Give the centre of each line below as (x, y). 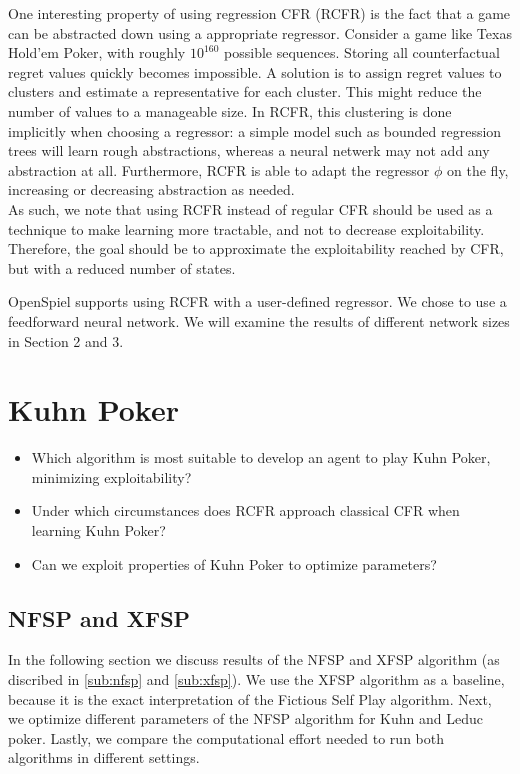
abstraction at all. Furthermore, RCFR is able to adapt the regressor (219, 169)
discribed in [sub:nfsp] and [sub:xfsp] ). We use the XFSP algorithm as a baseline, (256, 678)
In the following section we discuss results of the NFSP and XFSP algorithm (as (254, 659)
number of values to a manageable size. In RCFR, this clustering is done (230, 110)
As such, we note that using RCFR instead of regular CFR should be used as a (250, 208)
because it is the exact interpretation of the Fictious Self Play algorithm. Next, (250, 698)
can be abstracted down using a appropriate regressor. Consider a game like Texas (260, 32)
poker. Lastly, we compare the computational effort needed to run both (226, 737)
